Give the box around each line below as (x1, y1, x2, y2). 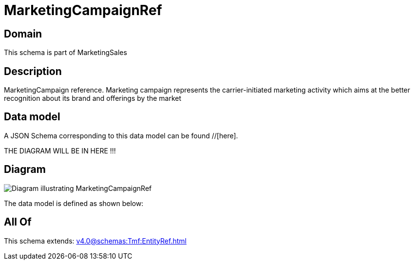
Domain (4, 27, 42, 40)
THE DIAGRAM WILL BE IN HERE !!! (4, 146, 116, 155)
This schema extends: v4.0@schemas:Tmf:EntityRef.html (4, 236, 187, 245)
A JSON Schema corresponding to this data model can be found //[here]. (4, 131, 238, 140)
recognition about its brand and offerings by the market (4, 94, 182, 103)
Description (4, 65, 62, 77)
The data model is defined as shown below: (4, 199, 144, 207)
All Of (4, 216, 32, 228)
